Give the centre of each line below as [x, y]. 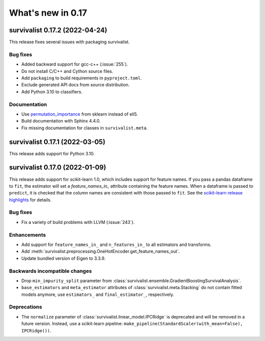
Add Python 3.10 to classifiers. [52, 92]
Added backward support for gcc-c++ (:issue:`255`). [75, 64]
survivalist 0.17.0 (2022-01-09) [58, 167]
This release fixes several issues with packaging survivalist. [69, 42]
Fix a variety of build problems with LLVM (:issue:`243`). [78, 222]
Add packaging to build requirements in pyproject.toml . [82, 78]
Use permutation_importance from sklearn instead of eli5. [80, 114]
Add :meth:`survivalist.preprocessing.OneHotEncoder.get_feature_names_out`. [101, 251]
